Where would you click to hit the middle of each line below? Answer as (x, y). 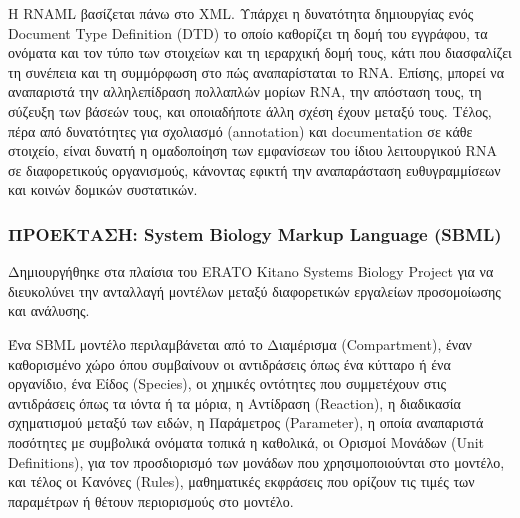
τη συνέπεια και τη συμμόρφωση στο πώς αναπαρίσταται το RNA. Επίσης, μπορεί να (256, 71)
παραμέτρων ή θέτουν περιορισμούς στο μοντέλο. (151, 500)
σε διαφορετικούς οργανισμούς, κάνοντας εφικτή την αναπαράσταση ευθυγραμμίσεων (254, 169)
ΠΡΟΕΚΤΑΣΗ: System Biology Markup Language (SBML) (255, 233)
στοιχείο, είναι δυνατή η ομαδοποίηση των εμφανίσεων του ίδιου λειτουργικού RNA (252, 150)
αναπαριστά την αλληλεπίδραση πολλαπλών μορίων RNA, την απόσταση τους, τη (245, 91)
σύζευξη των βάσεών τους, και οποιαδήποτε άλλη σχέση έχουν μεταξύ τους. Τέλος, (250, 110)
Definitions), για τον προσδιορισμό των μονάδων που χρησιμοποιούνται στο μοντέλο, (256, 461)
